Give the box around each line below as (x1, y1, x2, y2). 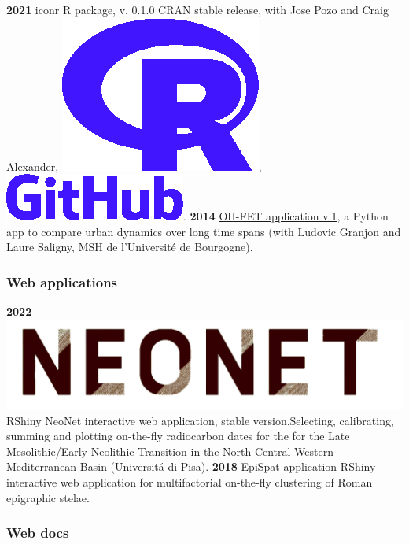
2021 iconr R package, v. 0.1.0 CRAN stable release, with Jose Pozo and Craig (6, 2, 389, 17)
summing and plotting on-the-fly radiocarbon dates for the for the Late (6, 427, 350, 444)
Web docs (6, 523, 69, 542)
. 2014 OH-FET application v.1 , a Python (183, 208, 389, 224)
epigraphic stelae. (6, 489, 90, 505)
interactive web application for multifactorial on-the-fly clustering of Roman (6, 473, 373, 490)
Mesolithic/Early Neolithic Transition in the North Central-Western (6, 442, 333, 459)
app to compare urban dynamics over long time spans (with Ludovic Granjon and (6, 223, 401, 239)
